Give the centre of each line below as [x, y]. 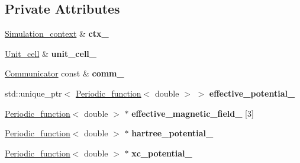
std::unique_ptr [33, 93]
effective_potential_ [252, 93]
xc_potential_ [162, 153]
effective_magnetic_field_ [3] [193, 113]
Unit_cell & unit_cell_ [51, 53]
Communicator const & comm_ [64, 73]
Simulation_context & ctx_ [57, 33]
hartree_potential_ [172, 133]
